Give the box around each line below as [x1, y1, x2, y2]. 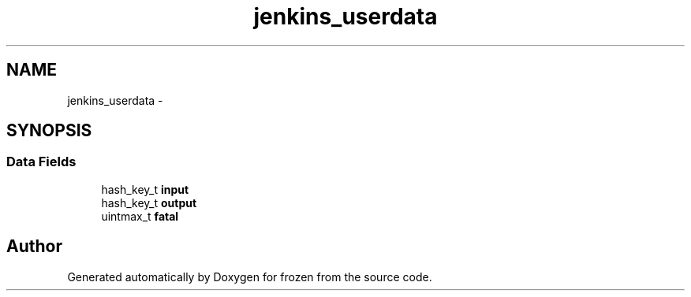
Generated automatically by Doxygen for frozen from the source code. [67, 269, 432, 284]
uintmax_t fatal [101, 209, 179, 223]
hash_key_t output [101, 195, 197, 210]
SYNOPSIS [6, 121, 92, 141]
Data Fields [6, 154, 77, 170]
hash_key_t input [101, 182, 189, 196]
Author [6, 236, 62, 257]
